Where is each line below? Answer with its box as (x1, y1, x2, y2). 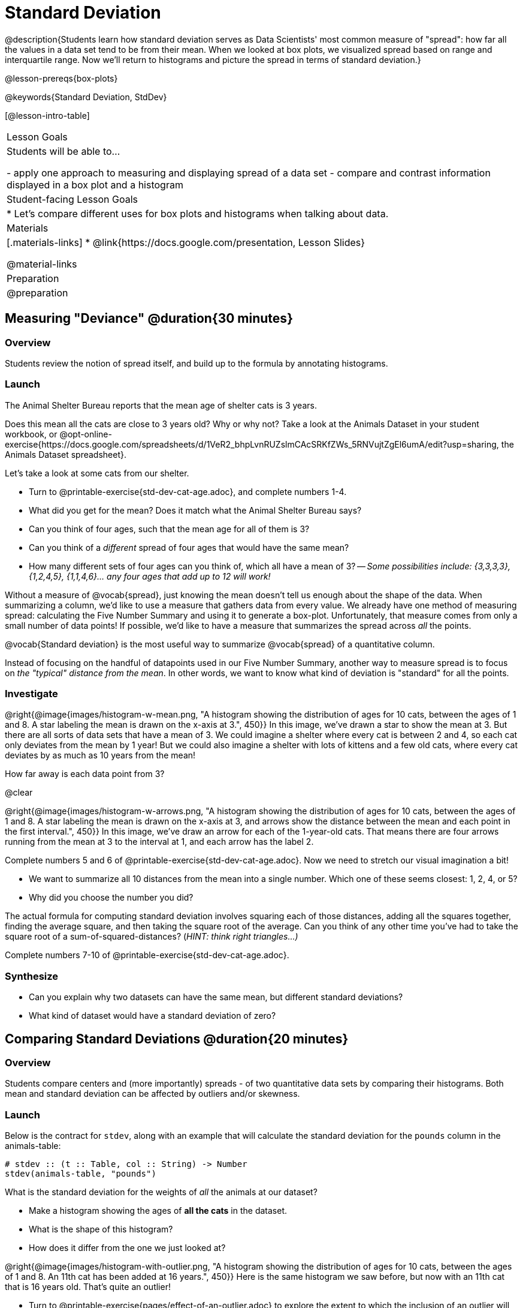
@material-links (7, 257, 77, 270)
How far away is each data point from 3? (5, 769, 165, 779)
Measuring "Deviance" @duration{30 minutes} (5, 311, 293, 326)
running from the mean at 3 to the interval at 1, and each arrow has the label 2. (5, 836, 314, 847)
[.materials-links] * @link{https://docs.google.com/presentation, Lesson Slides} (7, 236, 365, 248)
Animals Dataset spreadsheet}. (5, 449, 127, 460)
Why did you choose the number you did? (29, 892, 194, 903)
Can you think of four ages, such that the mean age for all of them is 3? (29, 523, 310, 534)
